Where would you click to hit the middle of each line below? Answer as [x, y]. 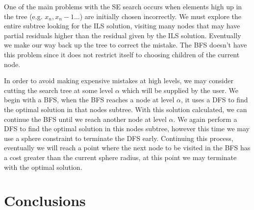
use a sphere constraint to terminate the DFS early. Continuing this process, [119, 138]
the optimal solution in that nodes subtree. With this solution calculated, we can [126, 109]
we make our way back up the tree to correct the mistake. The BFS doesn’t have [126, 45]
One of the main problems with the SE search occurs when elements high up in [123, 6]
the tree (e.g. [23, 16]
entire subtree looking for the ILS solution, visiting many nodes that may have [122, 26]
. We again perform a [205, 119]
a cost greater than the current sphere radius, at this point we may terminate [120, 157]
